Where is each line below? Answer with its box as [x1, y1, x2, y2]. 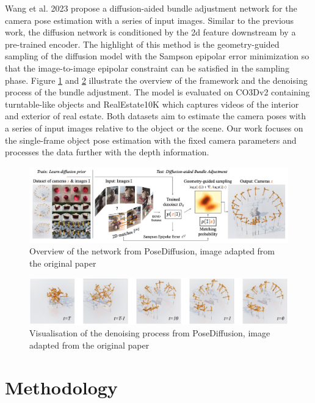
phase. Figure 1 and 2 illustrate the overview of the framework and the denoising [5, 73, 308, 86]
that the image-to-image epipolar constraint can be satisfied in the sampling [5, 61, 289, 74]
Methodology [5, 374, 118, 399]
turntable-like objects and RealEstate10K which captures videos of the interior [5, 97, 299, 110]
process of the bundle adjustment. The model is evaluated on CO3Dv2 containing [5, 86, 310, 98]
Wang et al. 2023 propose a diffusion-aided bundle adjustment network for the [5, 2, 297, 14]
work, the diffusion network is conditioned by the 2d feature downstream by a [5, 26, 296, 39]
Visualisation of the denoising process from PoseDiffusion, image [29, 327, 270, 339]
